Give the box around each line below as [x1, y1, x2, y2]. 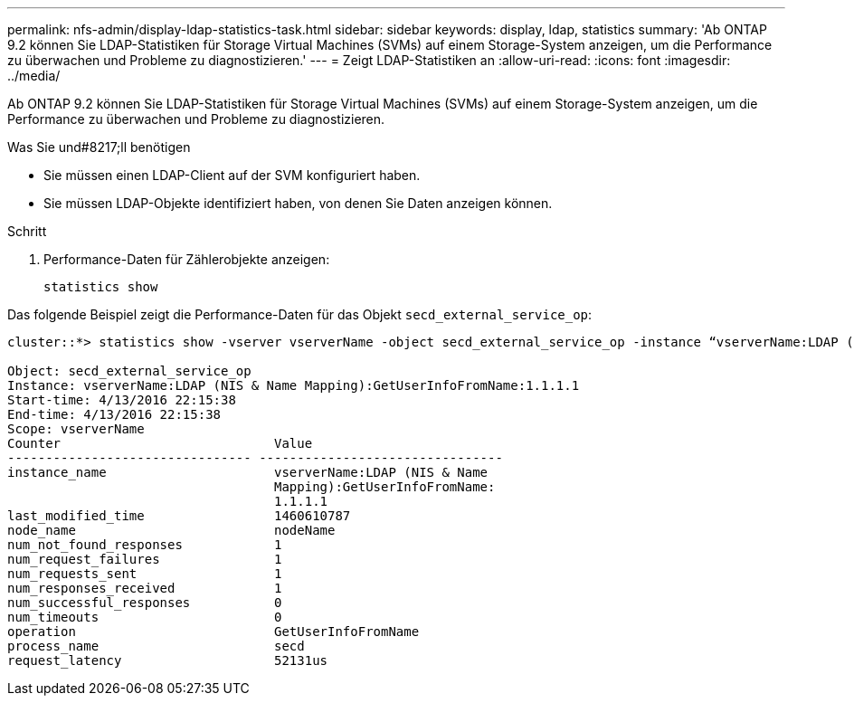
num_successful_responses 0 [7, 595, 282, 610]
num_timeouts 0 [7, 610, 282, 624]
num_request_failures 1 [7, 552, 282, 566]
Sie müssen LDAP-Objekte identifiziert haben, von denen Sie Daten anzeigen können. [43, 195, 553, 211]
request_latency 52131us [7, 653, 328, 668]
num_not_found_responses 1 [7, 537, 282, 552]
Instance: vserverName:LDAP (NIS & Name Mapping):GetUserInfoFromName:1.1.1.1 [7, 378, 580, 393]
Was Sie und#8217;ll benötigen [7, 139, 191, 155]
